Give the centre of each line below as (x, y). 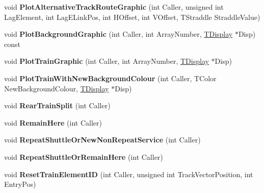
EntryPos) (20, 184)
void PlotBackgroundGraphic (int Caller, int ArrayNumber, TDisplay (118, 34)
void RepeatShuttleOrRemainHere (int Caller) (84, 156)
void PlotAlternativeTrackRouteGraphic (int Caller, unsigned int (114, 7)
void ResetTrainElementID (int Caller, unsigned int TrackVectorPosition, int (129, 174)
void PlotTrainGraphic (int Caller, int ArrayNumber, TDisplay (107, 61)
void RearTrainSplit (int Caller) (57, 105)
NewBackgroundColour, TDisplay (57, 88)
